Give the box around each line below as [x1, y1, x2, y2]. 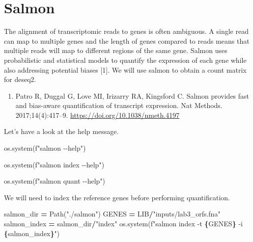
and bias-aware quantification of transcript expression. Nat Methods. [15, 100, 223, 110]
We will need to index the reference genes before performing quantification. [4, 192, 230, 202]
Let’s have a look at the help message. [4, 126, 119, 136]
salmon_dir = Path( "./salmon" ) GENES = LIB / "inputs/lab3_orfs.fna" [4, 209, 221, 219]
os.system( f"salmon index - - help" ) [4, 159, 105, 169]
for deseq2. [4, 74, 36, 84]
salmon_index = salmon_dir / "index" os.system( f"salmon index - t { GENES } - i [4, 218, 243, 229]
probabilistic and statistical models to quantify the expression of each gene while [4, 54, 247, 65]
